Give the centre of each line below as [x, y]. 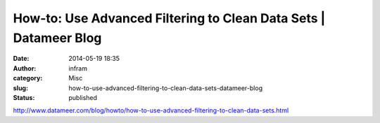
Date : [21, 59]
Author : [25, 68]
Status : [24, 97]
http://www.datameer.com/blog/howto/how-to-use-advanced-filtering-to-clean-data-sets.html [151, 110]
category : [28, 78]
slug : [20, 88]
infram [78, 68]
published [83, 97]
